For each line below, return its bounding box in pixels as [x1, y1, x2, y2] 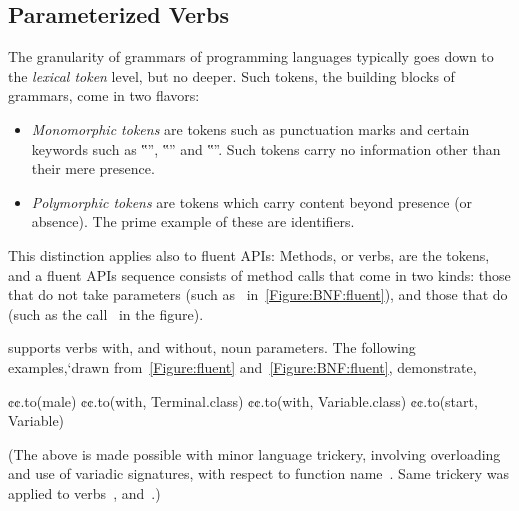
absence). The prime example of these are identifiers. [31, 211, 355, 232]
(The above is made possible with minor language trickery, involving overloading [8, 443, 501, 464]
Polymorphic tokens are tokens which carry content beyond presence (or [31, 191, 473, 212]
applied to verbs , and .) [8, 482, 161, 503]
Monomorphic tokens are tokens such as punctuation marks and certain [31, 118, 470, 139]
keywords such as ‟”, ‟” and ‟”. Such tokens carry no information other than [31, 138, 501, 159]
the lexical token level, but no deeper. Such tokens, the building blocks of [8, 65, 455, 86]
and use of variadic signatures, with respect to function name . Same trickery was [8, 463, 510, 484]
